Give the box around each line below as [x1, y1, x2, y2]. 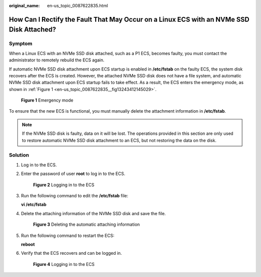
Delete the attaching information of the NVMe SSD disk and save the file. [21, 210, 166, 216]
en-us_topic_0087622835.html [47, 3, 108, 8]
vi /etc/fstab [21, 202, 47, 207]
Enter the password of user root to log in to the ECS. [21, 171, 126, 176]
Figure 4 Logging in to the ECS [33, 261, 95, 267]
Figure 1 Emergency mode [21, 97, 73, 103]
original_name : [9, 3, 40, 8]
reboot [21, 241, 35, 247]
